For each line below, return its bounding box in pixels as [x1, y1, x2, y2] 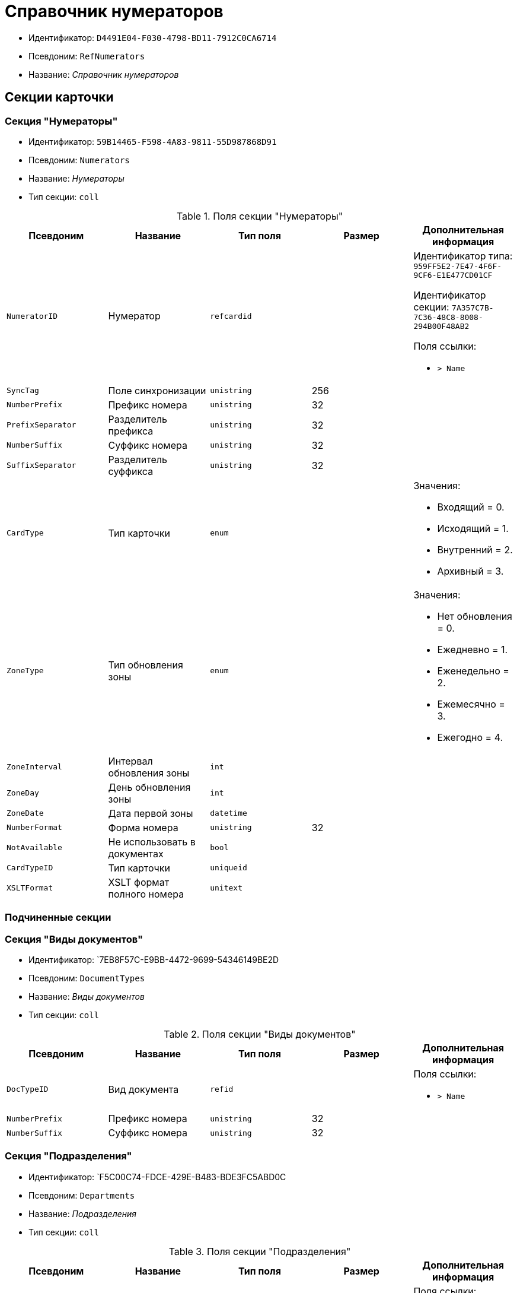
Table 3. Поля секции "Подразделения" [168, 1245, 351, 1257]
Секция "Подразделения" [5, 1150, 132, 1162]
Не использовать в [108, 835, 196, 848]
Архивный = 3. [437, 565, 504, 577]
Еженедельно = [437, 664, 509, 677]
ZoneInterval [7, 762, 62, 772]
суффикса [108, 465, 154, 477]
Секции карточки [5, 90, 114, 105]
